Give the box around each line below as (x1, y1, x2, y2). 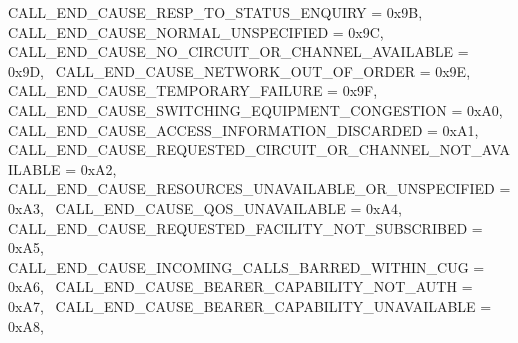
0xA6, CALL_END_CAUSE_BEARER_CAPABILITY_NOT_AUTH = (8, 276, 473, 297)
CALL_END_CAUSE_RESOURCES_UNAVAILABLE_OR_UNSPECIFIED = (8, 178, 511, 199)
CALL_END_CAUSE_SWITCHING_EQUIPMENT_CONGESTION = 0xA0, (8, 99, 503, 120)
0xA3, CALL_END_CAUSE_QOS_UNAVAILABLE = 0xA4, (8, 197, 402, 218)
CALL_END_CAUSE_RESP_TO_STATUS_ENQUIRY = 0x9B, (8, 2, 423, 22)
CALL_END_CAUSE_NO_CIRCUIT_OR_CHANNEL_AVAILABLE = (8, 41, 469, 62)
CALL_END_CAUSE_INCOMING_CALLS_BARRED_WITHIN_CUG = (8, 256, 485, 277)
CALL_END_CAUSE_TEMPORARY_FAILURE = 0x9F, (8, 80, 378, 101)
